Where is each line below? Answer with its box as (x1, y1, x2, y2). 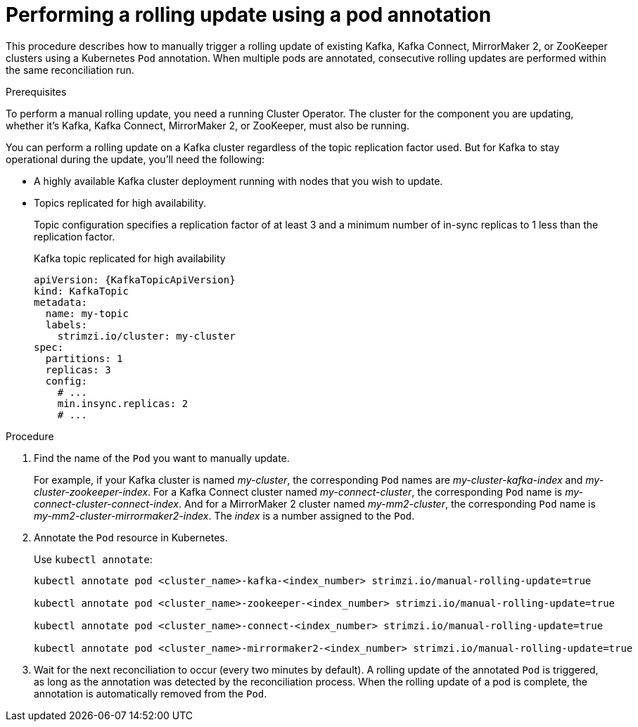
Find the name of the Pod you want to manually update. (34, 451, 290, 464)
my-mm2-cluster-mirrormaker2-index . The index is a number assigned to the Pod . (34, 509, 415, 522)
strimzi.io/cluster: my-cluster (57, 330, 236, 342)
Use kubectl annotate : (34, 553, 153, 565)
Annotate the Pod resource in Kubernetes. (34, 531, 228, 543)
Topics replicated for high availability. (34, 196, 206, 209)
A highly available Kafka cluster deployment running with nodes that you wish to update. (34, 174, 443, 187)
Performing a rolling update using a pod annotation (6, 3, 492, 27)
